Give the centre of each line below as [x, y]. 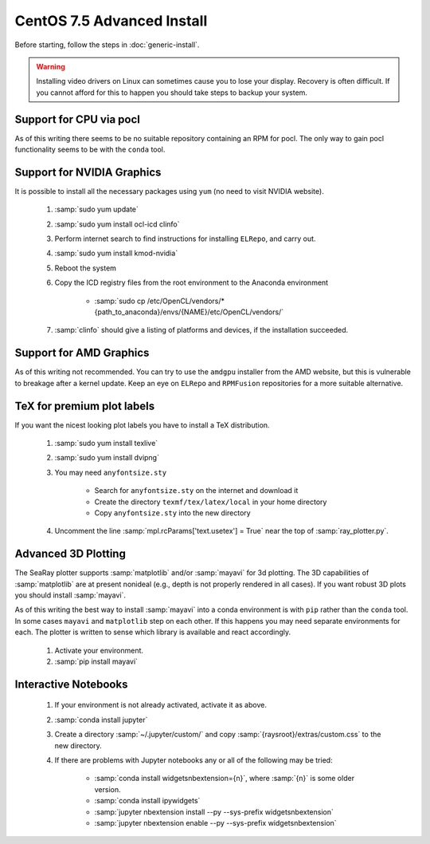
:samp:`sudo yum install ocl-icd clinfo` [117, 224]
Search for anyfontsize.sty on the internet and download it [196, 491]
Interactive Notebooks [71, 684]
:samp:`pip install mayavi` [96, 661]
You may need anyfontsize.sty [111, 472]
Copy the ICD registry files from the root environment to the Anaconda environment [192, 282]
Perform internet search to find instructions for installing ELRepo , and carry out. [185, 239]
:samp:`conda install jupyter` [101, 720]
